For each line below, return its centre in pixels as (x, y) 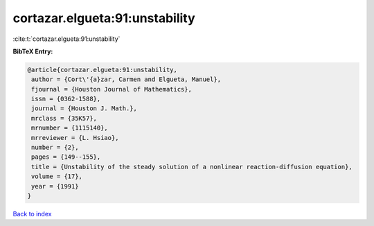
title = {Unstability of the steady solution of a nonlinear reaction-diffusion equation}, (192, 167)
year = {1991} (55, 186)
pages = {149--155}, (66, 157)
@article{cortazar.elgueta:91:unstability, (103, 70)
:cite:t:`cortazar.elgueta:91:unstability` (66, 39)
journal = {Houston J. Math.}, (84, 108)
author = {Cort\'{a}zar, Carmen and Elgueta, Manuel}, (126, 79)
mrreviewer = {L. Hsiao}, (75, 138)
